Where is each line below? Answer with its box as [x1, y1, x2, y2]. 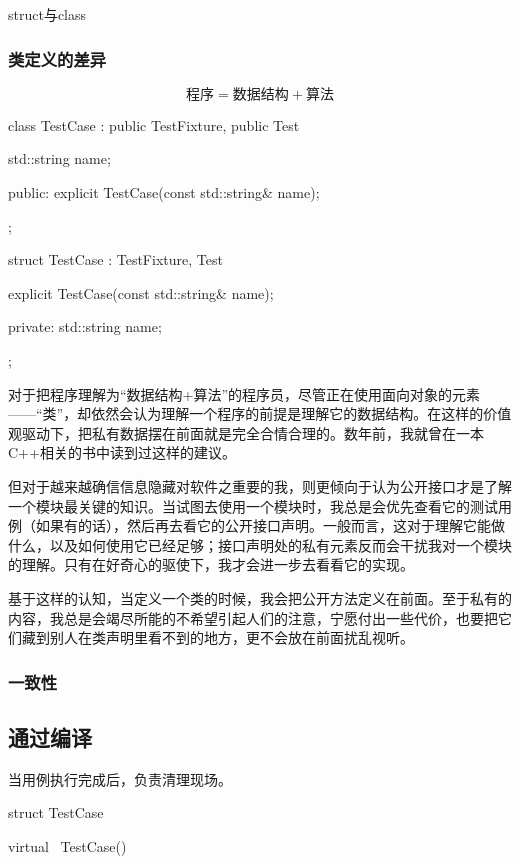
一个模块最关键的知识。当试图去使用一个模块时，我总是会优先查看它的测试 [8, 495, 498, 516]
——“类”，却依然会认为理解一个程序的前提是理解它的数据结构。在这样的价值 [8, 403, 512, 424]
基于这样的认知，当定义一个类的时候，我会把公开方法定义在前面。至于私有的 [8, 587, 512, 608]
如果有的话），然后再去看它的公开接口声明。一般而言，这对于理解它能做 [35, 515, 505, 536]
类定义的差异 [8, 46, 107, 71]
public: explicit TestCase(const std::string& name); [8, 182, 320, 202]
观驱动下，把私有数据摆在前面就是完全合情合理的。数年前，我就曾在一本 [8, 422, 484, 443]
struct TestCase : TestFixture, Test [8, 249, 223, 270]
